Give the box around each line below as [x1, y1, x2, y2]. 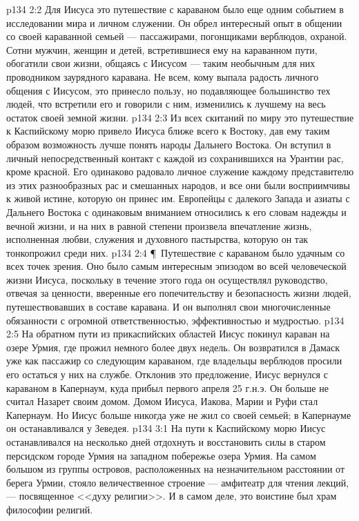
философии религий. [6, 502, 93, 516]
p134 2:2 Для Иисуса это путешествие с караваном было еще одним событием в [6, 2, 344, 16]
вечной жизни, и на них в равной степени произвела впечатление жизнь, [6, 218, 312, 233]
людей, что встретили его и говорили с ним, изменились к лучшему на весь [6, 97, 326, 111]
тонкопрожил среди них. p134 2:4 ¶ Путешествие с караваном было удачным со [6, 245, 345, 259]
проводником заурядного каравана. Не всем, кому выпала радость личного [6, 69, 319, 83]
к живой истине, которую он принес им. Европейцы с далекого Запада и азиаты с [6, 191, 350, 206]
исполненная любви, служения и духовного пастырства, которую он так [6, 232, 309, 246]
